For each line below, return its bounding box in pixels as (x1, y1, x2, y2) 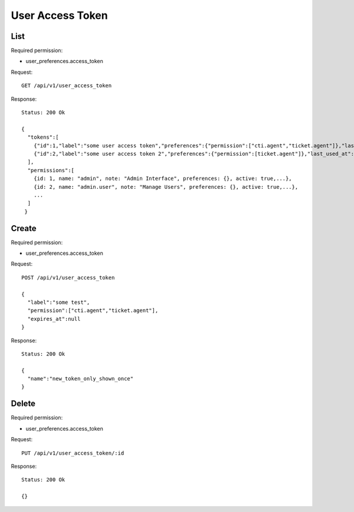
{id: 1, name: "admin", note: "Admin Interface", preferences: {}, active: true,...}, (33, 175, 292, 182)
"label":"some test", (27, 298, 90, 306)
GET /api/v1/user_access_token (21, 83, 112, 89)
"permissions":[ (27, 167, 75, 173)
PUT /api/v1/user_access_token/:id (21, 449, 124, 457)
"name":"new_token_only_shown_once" (27, 375, 134, 382)
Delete (11, 399, 35, 409)
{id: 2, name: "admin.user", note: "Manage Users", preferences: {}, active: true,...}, (33, 183, 299, 190)
